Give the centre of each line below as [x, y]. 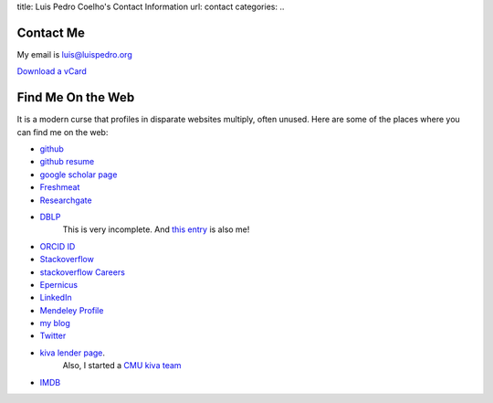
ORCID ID [58, 246]
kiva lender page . [72, 353]
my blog [55, 323]
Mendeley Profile [72, 310]
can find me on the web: [63, 132]
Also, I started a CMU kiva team [122, 366]
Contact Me [51, 32]
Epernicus [58, 284]
